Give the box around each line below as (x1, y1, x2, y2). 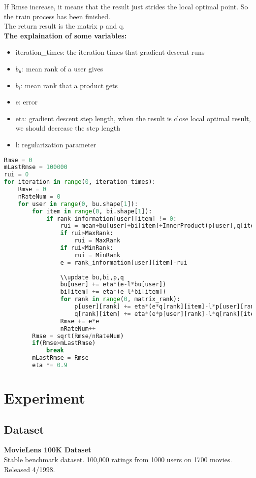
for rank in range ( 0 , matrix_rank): (60, 296, 181, 303)
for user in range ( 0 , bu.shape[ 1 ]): (18, 200, 138, 207)
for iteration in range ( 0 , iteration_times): (4, 178, 156, 186)
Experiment (4, 388, 86, 408)
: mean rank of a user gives (22, 63, 103, 73)
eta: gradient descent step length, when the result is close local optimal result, (15, 113, 251, 123)
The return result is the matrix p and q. (4, 21, 125, 31)
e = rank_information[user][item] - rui (60, 259, 188, 266)
